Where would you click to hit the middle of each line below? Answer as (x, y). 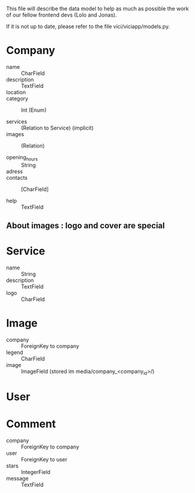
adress (15, 171)
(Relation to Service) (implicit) (57, 128)
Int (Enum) (34, 110)
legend (15, 352)
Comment (31, 424)
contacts (17, 177)
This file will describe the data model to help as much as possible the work (97, 9)
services (17, 121)
